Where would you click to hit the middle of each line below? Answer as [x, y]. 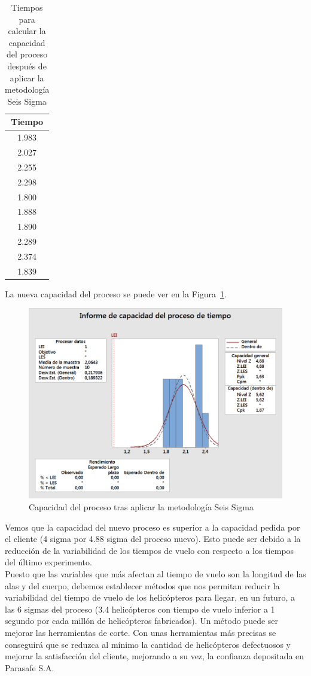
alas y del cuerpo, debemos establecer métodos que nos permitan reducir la [142, 585]
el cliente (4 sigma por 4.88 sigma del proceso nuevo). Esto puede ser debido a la [153, 539]
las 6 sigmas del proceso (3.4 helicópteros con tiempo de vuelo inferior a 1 [140, 609]
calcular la [27, 31]
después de [27, 66]
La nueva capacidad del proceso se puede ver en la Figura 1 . [116, 293]
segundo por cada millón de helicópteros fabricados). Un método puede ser [142, 621]
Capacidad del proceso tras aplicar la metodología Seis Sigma [141, 507]
